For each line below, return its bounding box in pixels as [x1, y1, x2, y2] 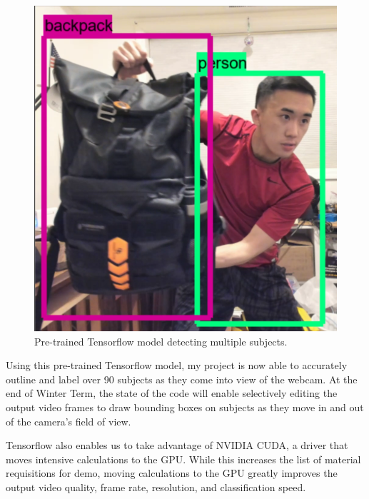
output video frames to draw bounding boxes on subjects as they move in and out [6, 400, 364, 414]
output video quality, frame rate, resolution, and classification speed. [6, 479, 306, 494]
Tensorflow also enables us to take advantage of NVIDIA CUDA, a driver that [6, 438, 348, 453]
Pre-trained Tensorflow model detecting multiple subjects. [34, 333, 288, 348]
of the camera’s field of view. [6, 413, 131, 428]
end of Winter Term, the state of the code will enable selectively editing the [6, 385, 338, 400]
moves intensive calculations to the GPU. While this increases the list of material [6, 451, 361, 466]
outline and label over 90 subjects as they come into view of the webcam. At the [6, 371, 358, 386]
